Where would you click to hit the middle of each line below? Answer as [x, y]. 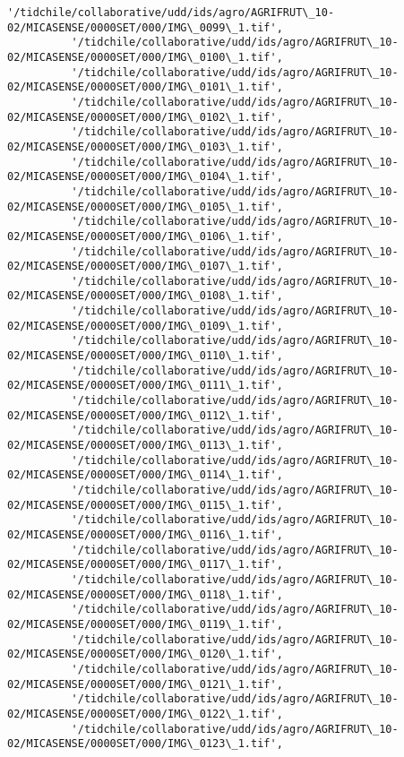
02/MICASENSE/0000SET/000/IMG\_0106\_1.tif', [145, 236]
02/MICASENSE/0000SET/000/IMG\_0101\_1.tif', [145, 87]
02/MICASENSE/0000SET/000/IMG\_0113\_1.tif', [145, 446]
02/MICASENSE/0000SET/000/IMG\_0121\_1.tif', [145, 684]
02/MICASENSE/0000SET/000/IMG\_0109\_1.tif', [145, 326]
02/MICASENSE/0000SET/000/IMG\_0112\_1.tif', [145, 415]
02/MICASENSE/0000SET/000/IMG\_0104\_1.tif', [145, 177]
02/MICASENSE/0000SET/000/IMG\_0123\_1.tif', [145, 744]
